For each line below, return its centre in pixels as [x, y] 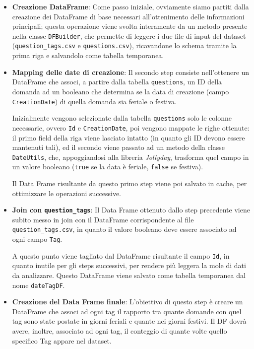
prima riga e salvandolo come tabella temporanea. [88, 55]
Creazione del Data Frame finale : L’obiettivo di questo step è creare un [127, 302]
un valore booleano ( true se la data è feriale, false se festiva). [108, 167]
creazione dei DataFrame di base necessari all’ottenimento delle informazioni [128, 16]
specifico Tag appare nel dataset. [62, 340]
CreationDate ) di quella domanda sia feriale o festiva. [94, 101]
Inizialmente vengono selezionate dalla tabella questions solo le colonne [122, 118]
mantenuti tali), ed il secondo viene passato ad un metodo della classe [118, 147]
